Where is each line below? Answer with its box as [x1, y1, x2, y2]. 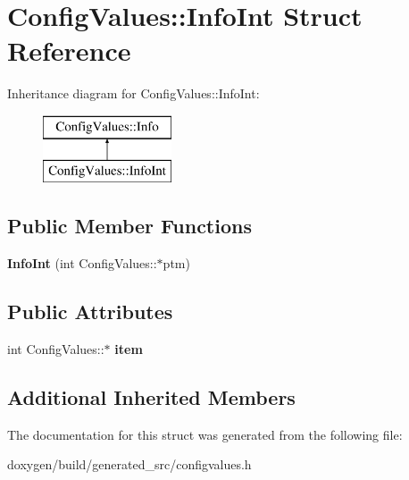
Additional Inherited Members [7, 383, 296, 411]
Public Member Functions [7, 212, 252, 240]
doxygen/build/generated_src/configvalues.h [7, 455, 252, 474]
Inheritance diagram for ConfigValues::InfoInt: [7, 84, 260, 103]
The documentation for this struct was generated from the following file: [7, 425, 403, 443]
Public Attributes [7, 298, 173, 325]
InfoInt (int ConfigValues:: [7, 254, 157, 273]
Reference [7, 32, 131, 69]
